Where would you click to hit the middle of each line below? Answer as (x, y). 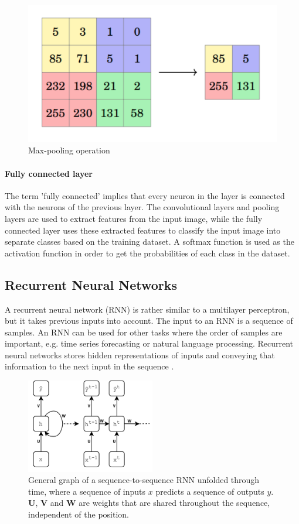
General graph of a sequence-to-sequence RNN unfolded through (144, 480)
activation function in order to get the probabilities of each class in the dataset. (147, 253)
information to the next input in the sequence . (89, 366)
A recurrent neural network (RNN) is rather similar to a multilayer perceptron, (147, 309)
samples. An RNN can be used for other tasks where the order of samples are (144, 332)
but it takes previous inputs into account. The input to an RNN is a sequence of (149, 321)
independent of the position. (79, 514)
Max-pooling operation (69, 150)
